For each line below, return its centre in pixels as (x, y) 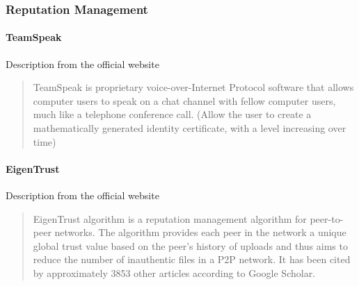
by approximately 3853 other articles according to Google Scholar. (174, 272)
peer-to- (327, 218)
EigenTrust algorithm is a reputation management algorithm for (170, 218)
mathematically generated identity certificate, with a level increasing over (190, 128)
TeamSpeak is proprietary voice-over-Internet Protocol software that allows (193, 87)
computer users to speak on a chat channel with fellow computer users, (184, 100)
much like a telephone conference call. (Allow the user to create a (172, 114)
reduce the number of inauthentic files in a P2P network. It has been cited (192, 259)
